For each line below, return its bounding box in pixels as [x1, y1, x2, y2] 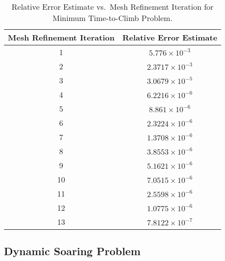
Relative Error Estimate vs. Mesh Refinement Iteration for [11, 1, 214, 12]
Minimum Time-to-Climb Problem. [52, 12, 173, 23]
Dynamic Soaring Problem [4, 243, 141, 259]
